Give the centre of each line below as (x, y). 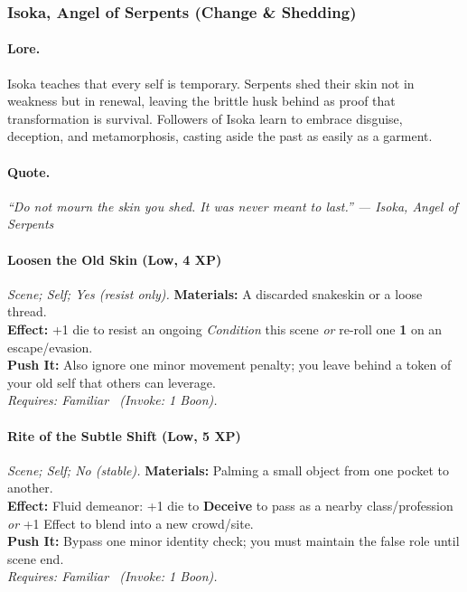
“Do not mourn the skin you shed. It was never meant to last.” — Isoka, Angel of (233, 206)
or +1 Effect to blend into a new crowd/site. (131, 523)
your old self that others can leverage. (112, 382)
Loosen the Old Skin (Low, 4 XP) (115, 259)
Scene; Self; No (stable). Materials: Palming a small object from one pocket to (229, 470)
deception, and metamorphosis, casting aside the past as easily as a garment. (220, 136)
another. (30, 488)
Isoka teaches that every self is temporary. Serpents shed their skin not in (211, 83)
